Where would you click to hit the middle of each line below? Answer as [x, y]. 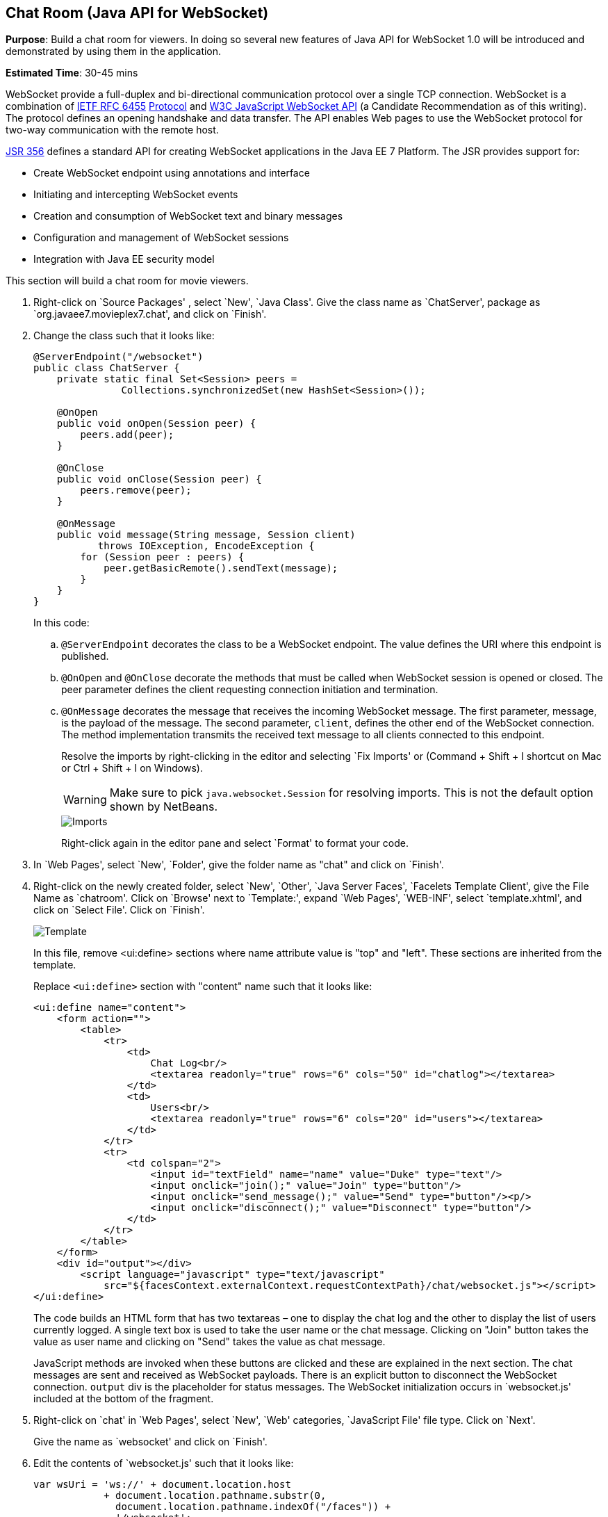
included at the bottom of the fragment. [124, 1399]
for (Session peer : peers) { [162, 557]
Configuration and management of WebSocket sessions [161, 238]
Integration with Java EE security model [124, 259]
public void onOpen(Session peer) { [156, 424]
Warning [85, 800]
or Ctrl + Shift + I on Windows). [132, 768]
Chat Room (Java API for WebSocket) [137, 13]
